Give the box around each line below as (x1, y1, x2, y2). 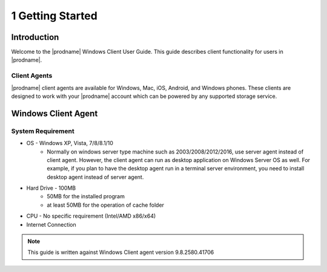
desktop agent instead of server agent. (47, 173, 144, 181)
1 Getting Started (11, 9, 98, 22)
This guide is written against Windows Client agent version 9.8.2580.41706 (27, 248, 214, 256)
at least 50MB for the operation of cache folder (47, 201, 165, 209)
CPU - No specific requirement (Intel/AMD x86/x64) (26, 212, 156, 220)
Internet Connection (26, 221, 77, 228)
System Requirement (11, 127, 75, 135)
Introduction (11, 32, 59, 42)
